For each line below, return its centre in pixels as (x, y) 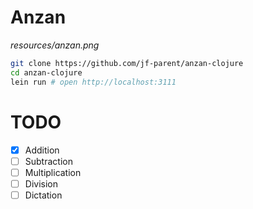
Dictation (43, 195)
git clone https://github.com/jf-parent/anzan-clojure (127, 63)
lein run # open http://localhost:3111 (93, 82)
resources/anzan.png (55, 45)
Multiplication (53, 172)
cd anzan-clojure (46, 72)
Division (41, 183)
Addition (42, 150)
